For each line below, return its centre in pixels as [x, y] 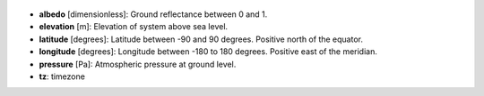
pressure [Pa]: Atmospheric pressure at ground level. [138, 64]
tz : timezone [62, 76]
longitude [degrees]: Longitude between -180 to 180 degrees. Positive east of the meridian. [208, 52]
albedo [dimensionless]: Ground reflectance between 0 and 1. [153, 14]
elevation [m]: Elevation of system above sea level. [134, 27]
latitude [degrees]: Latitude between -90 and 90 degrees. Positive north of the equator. [201, 39]
